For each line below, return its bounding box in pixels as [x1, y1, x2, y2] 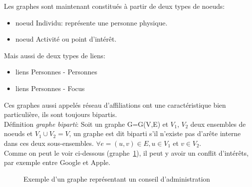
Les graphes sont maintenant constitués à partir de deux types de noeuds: [4, 1, 225, 11]
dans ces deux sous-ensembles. [4, 138, 94, 148]
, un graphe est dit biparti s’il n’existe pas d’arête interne [69, 128, 241, 139]
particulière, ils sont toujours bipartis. [4, 109, 117, 119]
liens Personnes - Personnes [15, 67, 98, 77]
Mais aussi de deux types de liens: [4, 50, 105, 60]
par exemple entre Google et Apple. [4, 157, 110, 167]
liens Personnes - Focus [15, 83, 85, 93]
